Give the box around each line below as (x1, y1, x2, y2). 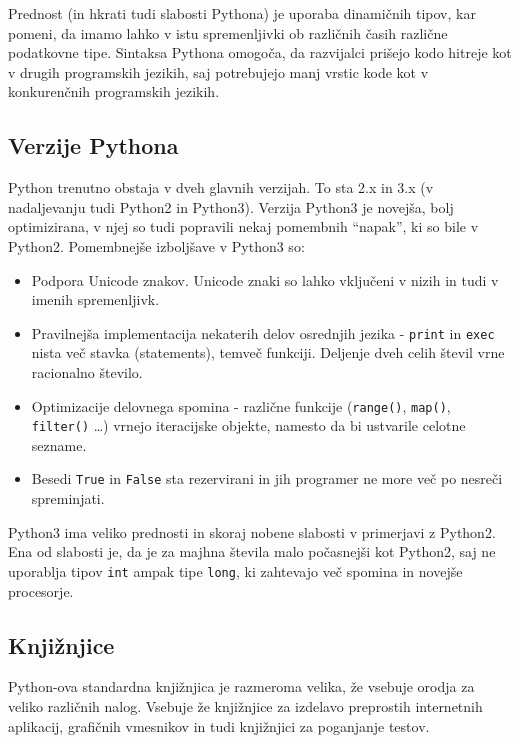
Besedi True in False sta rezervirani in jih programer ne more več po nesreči (31, 468, 503, 489)
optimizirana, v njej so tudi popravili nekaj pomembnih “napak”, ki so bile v (8, 216, 479, 237)
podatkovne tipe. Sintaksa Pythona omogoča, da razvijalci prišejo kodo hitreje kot (8, 42, 512, 63)
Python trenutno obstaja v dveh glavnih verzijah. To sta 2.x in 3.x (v (8, 177, 434, 198)
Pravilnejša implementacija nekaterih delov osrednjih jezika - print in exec (31, 322, 495, 343)
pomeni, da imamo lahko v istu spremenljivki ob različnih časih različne (8, 22, 448, 43)
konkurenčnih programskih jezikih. (8, 81, 220, 102)
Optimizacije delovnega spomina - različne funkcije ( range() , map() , (31, 395, 451, 416)
